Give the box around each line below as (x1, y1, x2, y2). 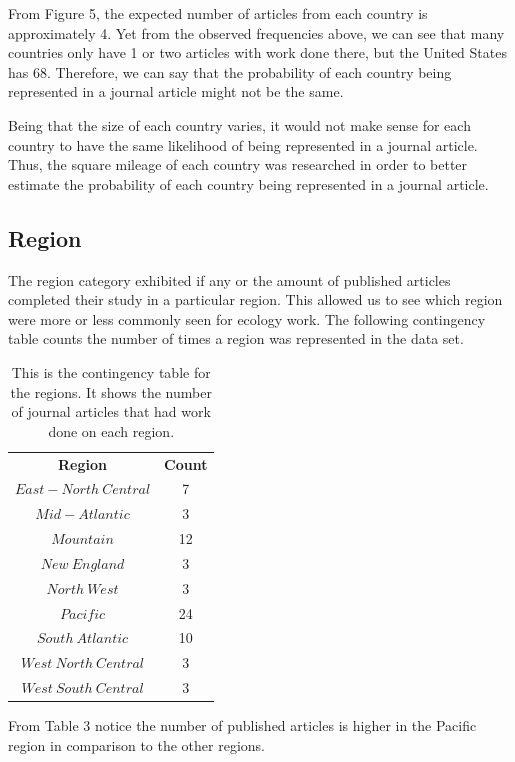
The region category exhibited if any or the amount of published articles (8, 269, 451, 290)
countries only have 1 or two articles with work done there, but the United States (8, 42, 507, 63)
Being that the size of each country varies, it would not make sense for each (8, 114, 471, 135)
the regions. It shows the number (10, 381, 212, 402)
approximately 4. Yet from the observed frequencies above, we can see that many (8, 22, 505, 43)
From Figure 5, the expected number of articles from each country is (8, 3, 428, 23)
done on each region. (48, 420, 175, 441)
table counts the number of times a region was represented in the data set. (8, 328, 464, 349)
